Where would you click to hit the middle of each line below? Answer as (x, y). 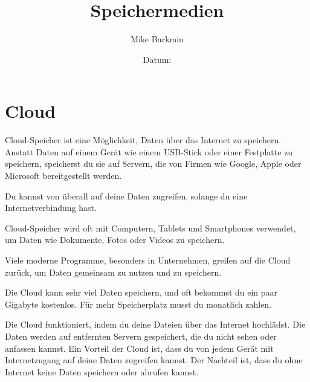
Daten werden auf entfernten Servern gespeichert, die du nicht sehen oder (141, 336)
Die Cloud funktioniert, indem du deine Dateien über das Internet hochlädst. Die (155, 324)
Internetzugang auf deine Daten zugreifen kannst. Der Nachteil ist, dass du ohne (154, 360)
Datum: (157, 59)
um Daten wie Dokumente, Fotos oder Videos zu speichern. (115, 240)
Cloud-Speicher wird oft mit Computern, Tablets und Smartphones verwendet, (150, 228)
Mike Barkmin (157, 39)
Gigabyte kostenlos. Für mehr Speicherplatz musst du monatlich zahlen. (138, 304)
